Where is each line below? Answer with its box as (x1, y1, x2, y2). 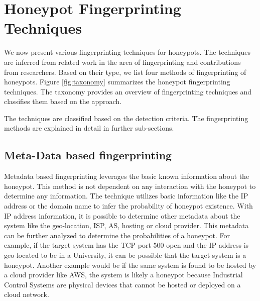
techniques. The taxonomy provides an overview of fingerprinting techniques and (4, 86, 252, 96)
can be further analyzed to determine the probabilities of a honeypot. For (4, 230, 230, 240)
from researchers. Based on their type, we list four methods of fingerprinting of (4, 66, 246, 77)
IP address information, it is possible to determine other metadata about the (4, 210, 240, 221)
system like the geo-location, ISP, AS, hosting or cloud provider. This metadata (4, 220, 249, 231)
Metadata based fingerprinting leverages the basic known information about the (4, 171, 249, 181)
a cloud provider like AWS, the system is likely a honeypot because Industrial (4, 269, 243, 280)
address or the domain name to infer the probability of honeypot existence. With (4, 200, 253, 211)
